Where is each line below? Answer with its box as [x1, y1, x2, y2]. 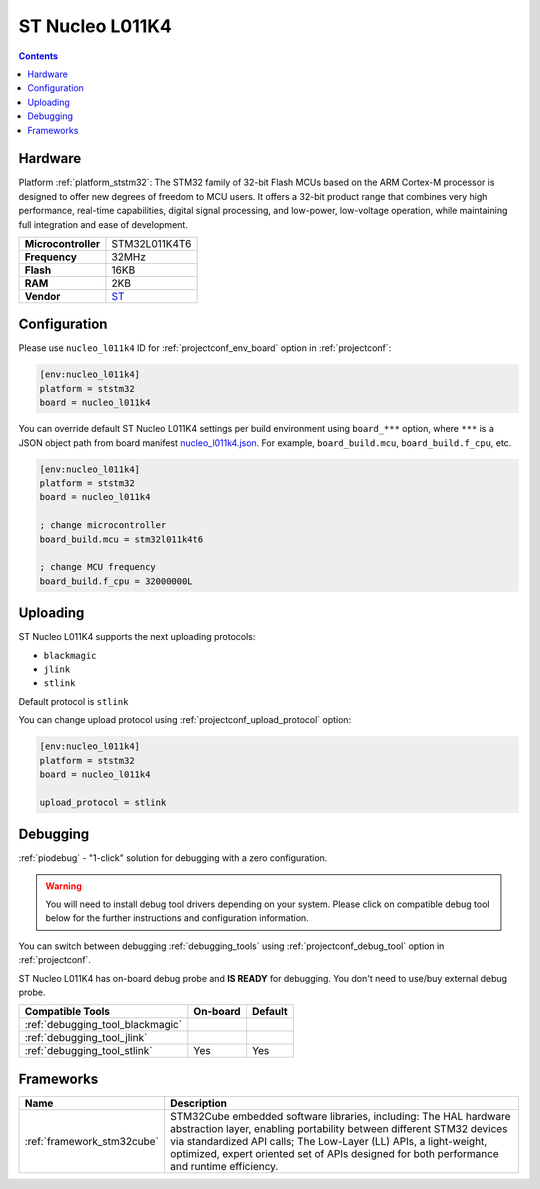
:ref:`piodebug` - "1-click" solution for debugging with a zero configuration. [18, 852, 328, 864]
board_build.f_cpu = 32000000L [39, 575, 194, 587]
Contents [18, 50, 59, 62]
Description [170, 1096, 227, 1110]
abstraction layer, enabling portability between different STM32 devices [170, 1121, 508, 1135]
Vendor [24, 289, 61, 303]
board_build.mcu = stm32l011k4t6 [39, 533, 204, 545]
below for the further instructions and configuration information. [45, 912, 309, 924]
